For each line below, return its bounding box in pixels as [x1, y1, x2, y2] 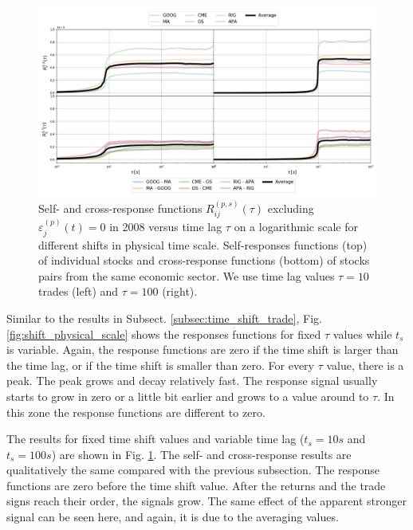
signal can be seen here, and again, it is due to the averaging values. [6, 508, 339, 525]
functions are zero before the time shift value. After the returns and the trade [6, 477, 386, 493]
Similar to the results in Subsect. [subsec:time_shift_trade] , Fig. [6, 309, 322, 326]
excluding [267, 199, 314, 216]
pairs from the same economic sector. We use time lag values [38, 267, 335, 284]
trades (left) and [38, 283, 119, 300]
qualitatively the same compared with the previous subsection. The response [6, 461, 380, 478]
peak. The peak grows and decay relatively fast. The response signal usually [6, 372, 378, 389]
